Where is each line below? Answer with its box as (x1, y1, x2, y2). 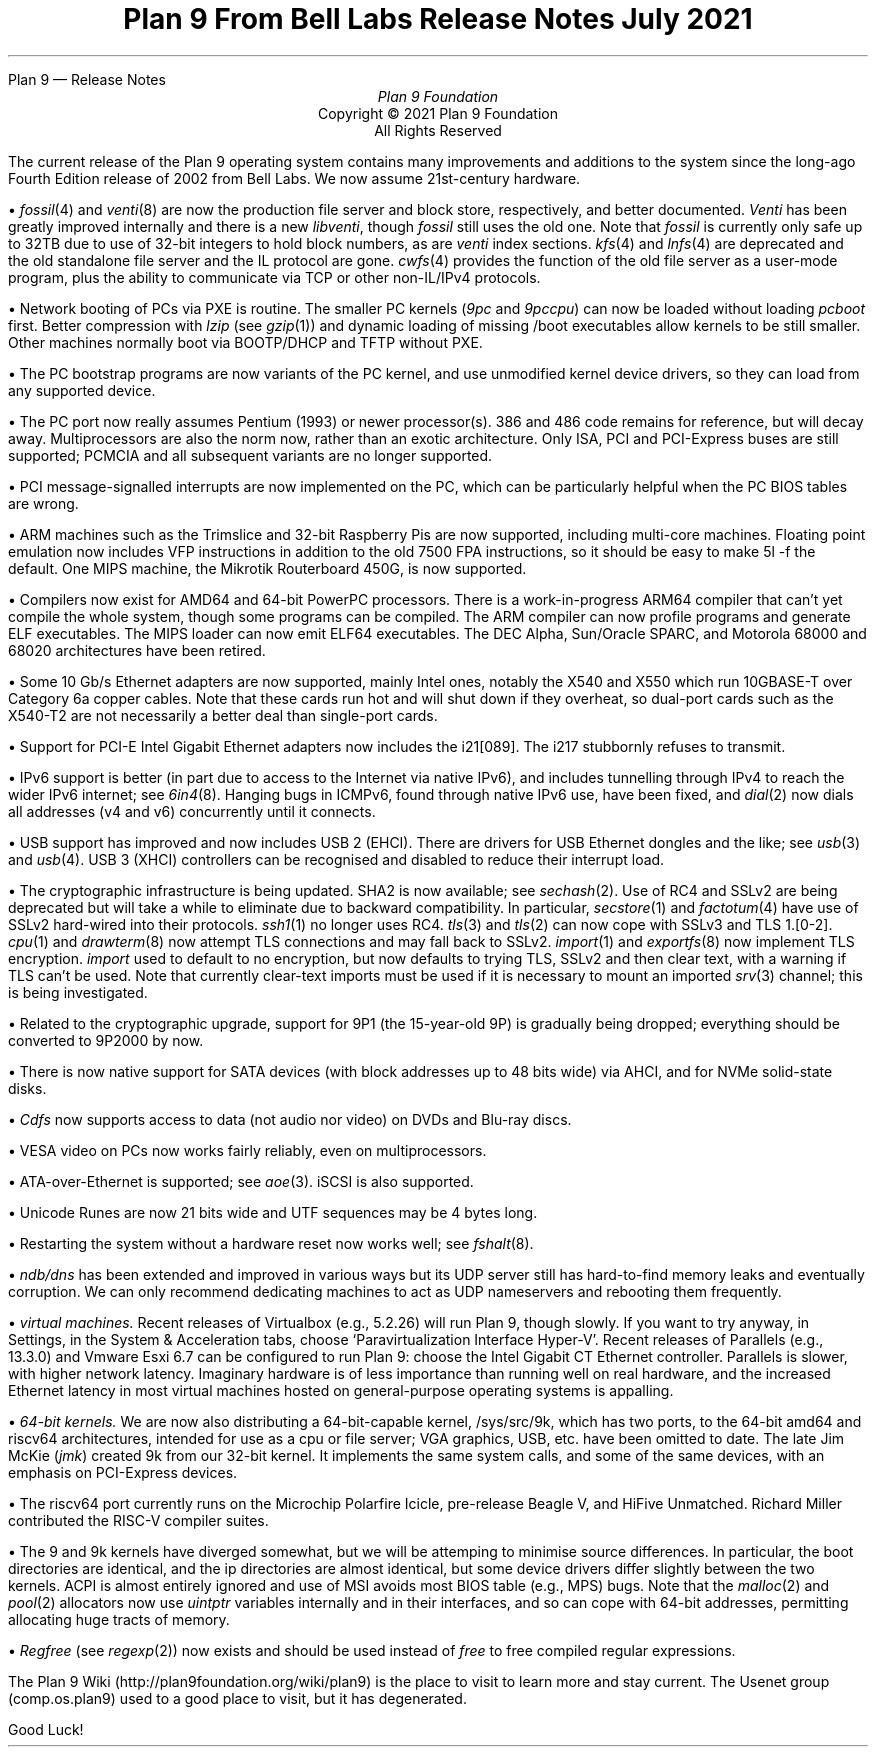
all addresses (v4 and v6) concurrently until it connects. (8, 802, 376, 820)
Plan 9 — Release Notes (8, 70, 166, 88)
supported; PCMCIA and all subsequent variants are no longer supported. (8, 446, 493, 464)
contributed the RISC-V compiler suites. (8, 1511, 269, 1529)
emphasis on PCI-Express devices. (8, 1463, 238, 1481)
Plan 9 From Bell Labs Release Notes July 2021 (123, 2, 753, 36)
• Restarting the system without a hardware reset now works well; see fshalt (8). (8, 1234, 534, 1252)
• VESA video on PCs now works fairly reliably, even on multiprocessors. (8, 1141, 487, 1159)
